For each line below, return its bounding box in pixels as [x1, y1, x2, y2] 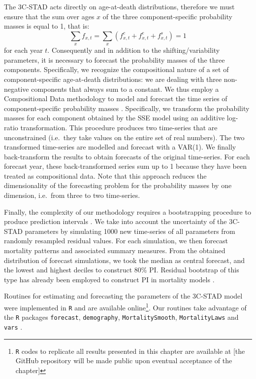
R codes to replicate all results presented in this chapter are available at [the [15, 345, 245, 356]
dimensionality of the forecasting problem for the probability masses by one [4, 180, 232, 190]
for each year [4, 45, 43, 55]
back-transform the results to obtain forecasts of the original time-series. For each [4, 151, 250, 161]
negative [4, 83, 29, 94]
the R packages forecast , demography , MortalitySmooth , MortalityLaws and [4, 312, 239, 322]
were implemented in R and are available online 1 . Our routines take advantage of [4, 301, 247, 312]
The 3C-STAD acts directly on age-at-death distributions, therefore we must [4, 1, 235, 11]
